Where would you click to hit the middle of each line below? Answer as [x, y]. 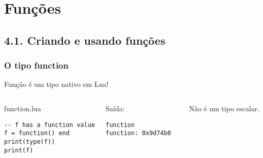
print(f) [19, 150]
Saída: [115, 108]
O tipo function [36, 65]
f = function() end [37, 133]
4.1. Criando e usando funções [85, 40]
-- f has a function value [50, 125]
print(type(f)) [30, 141]
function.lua [23, 108]
